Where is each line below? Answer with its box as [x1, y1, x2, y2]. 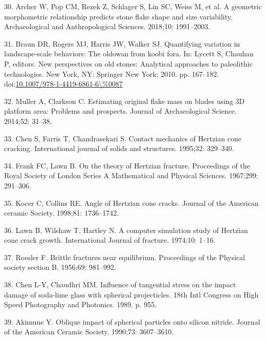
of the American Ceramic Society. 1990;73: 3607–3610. [4, 326, 174, 337]
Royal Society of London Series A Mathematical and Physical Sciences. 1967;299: [4, 170, 258, 181]
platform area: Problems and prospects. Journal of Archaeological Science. [4, 105, 237, 116]
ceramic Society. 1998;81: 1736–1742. [4, 207, 119, 218]
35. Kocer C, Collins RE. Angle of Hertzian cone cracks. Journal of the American [4, 197, 259, 208]
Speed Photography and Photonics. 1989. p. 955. [4, 299, 157, 310]
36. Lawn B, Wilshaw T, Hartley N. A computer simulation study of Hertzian [4, 224, 248, 235]
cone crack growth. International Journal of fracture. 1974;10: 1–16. [4, 235, 216, 245]
